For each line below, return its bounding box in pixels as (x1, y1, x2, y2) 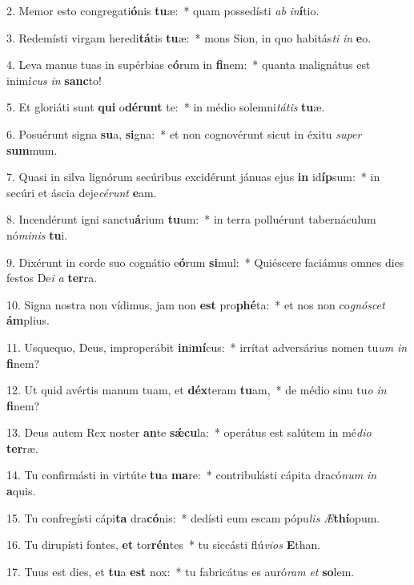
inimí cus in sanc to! (6, 71, 102, 88)
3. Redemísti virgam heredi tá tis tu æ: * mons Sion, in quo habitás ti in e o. (6, 29, 372, 46)
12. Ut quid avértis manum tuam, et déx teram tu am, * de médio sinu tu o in (6, 381, 387, 398)
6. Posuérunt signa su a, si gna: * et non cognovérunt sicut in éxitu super (6, 125, 362, 142)
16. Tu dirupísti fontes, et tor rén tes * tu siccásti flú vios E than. (6, 536, 321, 553)
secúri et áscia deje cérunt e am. (6, 184, 157, 200)
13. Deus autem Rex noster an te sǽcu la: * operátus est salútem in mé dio (6, 424, 372, 441)
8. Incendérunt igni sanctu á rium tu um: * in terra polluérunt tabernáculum (6, 211, 376, 228)
